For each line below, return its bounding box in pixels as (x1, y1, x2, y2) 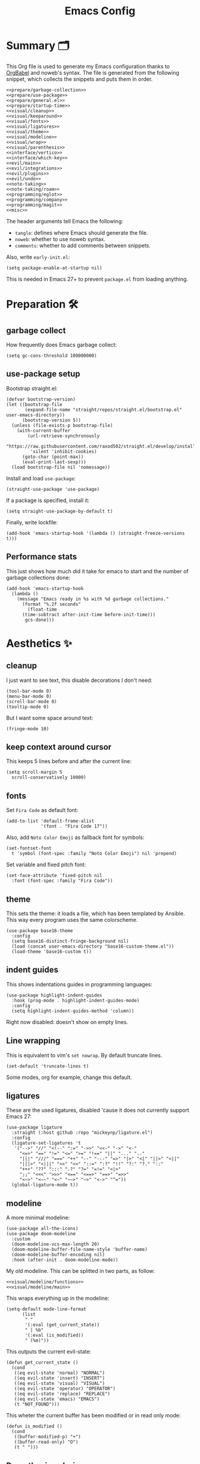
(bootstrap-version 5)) (21, 417, 82, 423)
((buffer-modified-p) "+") (14, 1434, 82, 1440)
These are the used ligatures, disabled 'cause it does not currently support (6, 1106, 189, 1114)
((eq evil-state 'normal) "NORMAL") (14, 1370, 105, 1376)
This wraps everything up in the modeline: (6, 1294, 110, 1302)
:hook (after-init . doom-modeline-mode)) (11, 1257, 118, 1263)
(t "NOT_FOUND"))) (14, 1401, 60, 1407)
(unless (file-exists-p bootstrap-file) (11, 422, 113, 428)
